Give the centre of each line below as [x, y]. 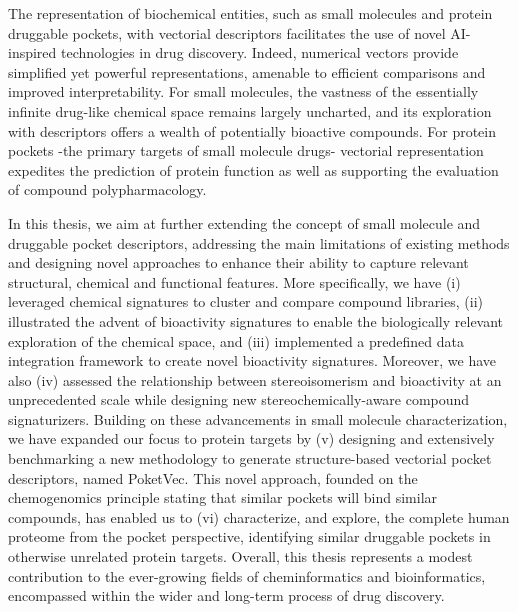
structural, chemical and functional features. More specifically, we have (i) [234, 281]
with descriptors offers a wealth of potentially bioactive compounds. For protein [252, 130]
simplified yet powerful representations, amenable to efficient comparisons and [247, 71]
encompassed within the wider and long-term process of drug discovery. [226, 595]
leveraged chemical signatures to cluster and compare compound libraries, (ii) [245, 301]
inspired [32, 52]
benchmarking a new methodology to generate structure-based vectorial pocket [250, 458]
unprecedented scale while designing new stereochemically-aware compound [239, 399]
